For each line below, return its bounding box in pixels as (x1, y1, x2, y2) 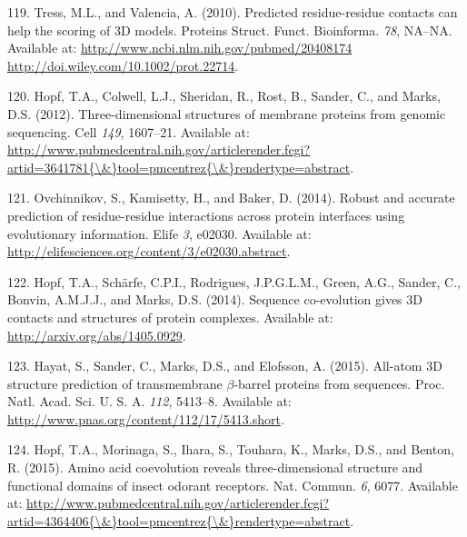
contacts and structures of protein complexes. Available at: (7, 307, 333, 326)
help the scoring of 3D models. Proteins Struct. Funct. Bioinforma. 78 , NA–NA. (7, 20, 452, 39)
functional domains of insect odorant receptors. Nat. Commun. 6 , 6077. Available (7, 475, 458, 494)
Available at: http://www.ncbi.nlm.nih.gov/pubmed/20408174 (7, 38, 353, 57)
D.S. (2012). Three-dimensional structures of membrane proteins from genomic (7, 104, 446, 123)
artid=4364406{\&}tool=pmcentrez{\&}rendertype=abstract (7, 511, 351, 530)
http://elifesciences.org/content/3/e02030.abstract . (7, 242, 291, 261)
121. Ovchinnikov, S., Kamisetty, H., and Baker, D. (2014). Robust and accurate (7, 188, 455, 207)
